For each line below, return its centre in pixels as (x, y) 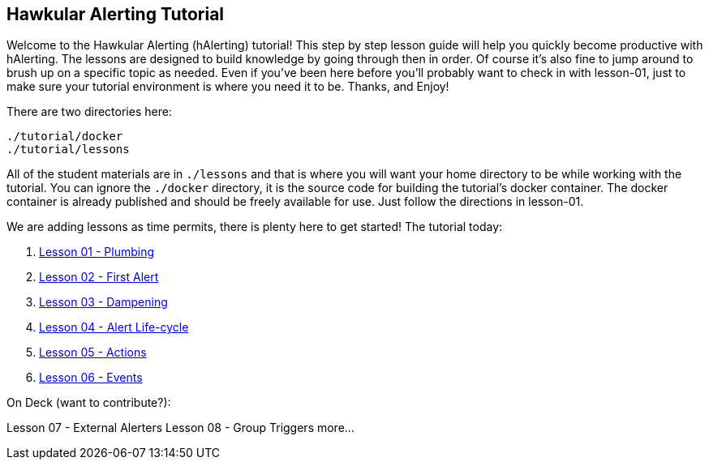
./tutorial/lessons (68, 150)
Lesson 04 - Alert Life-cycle (114, 327)
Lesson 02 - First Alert (99, 277)
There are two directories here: (89, 112)
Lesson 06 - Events (91, 378)
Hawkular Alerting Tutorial (116, 14)
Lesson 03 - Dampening (103, 302)
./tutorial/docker (65, 137)
